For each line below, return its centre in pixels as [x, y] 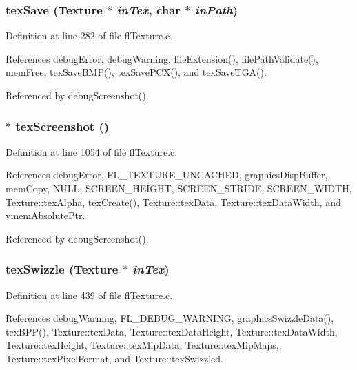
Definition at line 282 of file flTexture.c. [89, 35]
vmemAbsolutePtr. [45, 215]
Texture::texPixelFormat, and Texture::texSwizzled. [114, 358]
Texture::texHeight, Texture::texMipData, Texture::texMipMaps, [142, 345]
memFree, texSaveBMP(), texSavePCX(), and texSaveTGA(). [136, 72]
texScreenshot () [62, 126]
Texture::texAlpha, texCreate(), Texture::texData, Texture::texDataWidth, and [173, 202]
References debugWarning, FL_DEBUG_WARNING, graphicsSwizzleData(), [170, 318]
